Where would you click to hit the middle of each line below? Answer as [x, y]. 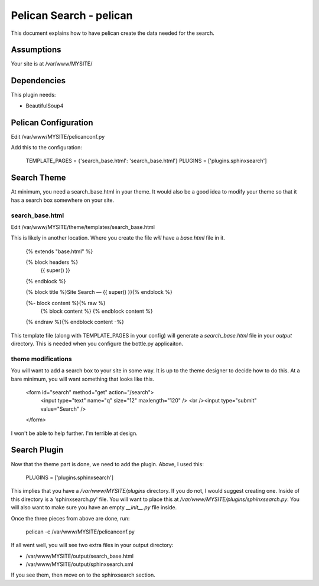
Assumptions [36, 50]
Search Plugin [37, 450]
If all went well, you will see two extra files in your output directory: [92, 545]
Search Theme [38, 178]
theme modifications [41, 359]
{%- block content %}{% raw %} [66, 303]
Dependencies [38, 81]
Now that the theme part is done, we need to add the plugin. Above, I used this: [107, 464]
